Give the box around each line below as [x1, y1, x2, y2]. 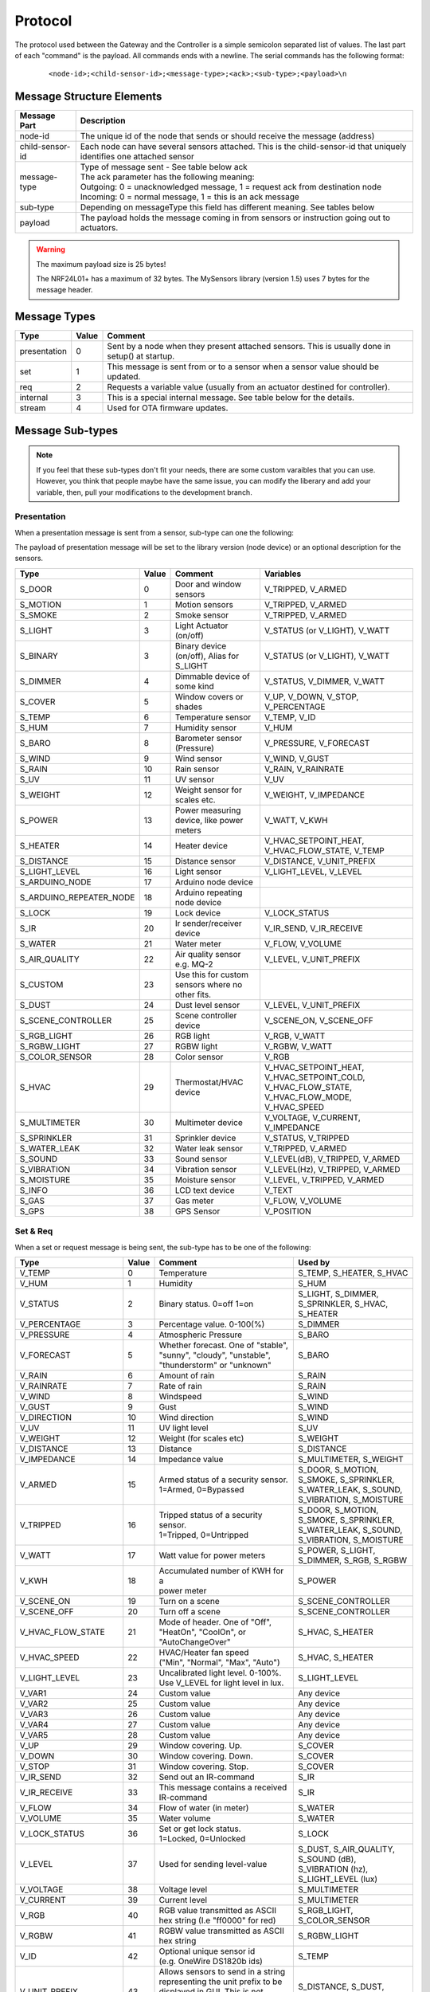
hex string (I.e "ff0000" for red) [158, 1915, 276, 1926]
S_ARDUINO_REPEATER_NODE [19, 892, 135, 903]
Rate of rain [158, 1380, 202, 1391]
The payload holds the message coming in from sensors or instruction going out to [80, 212, 390, 223]
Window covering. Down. [158, 1750, 254, 1761]
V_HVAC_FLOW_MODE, [264, 1092, 352, 1103]
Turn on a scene [158, 1595, 220, 1606]
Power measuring [174, 805, 241, 816]
